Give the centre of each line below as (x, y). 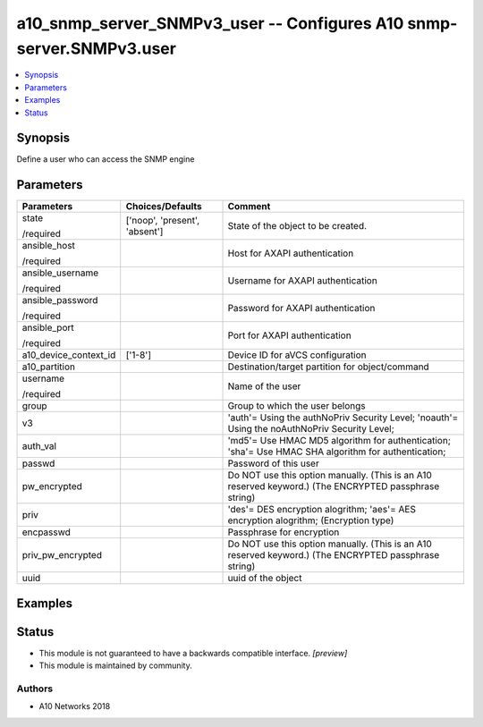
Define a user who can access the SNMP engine (106, 159)
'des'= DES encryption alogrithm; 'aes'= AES (322, 510)
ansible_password (60, 300)
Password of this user (273, 463)
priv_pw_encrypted (62, 555)
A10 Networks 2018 (75, 706)
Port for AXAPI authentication (290, 335)
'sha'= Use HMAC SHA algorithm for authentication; (337, 452)
